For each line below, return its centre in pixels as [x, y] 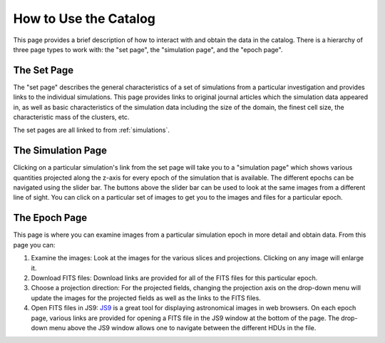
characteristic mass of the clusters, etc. [71, 117]
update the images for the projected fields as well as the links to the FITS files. [146, 298]
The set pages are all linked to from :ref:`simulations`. [92, 130]
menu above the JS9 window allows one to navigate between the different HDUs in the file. [183, 327]
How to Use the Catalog [84, 19]
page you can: [34, 245]
